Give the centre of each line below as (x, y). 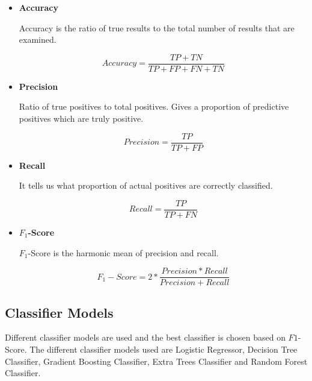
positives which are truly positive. (81, 118)
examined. (38, 39)
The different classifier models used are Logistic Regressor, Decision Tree (164, 349)
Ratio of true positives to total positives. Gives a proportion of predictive (154, 106)
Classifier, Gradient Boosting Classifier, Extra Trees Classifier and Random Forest (156, 361)
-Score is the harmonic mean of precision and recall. (123, 252)
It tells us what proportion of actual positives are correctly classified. (146, 185)
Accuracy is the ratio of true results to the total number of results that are (157, 27)
